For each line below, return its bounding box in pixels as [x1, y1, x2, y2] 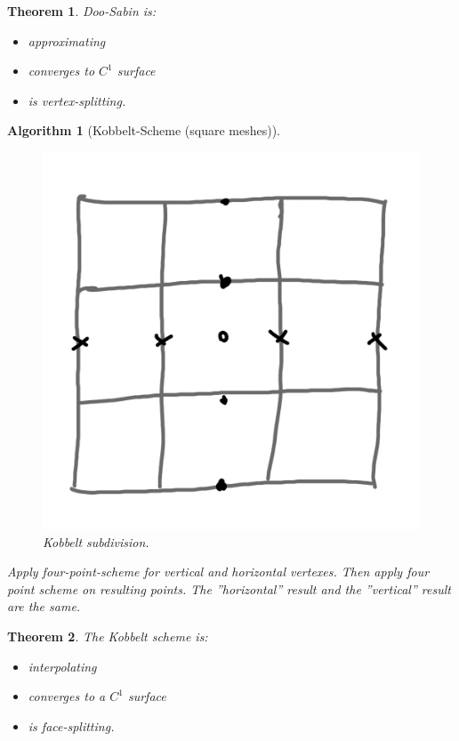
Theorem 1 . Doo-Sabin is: [7, 2, 157, 20]
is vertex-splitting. [28, 91, 126, 109]
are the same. [7, 597, 81, 616]
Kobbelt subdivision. [43, 532, 149, 551]
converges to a [28, 687, 106, 705]
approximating [28, 31, 106, 50]
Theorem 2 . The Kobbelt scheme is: [7, 626, 208, 645]
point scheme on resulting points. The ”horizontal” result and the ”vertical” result [7, 579, 451, 598]
